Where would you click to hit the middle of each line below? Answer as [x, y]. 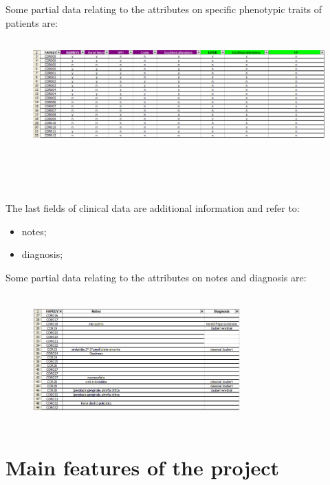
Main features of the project [142, 467]
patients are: [32, 22]
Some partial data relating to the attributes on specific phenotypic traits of [164, 9]
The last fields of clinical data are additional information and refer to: [153, 208]
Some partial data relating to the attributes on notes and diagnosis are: [156, 278]
